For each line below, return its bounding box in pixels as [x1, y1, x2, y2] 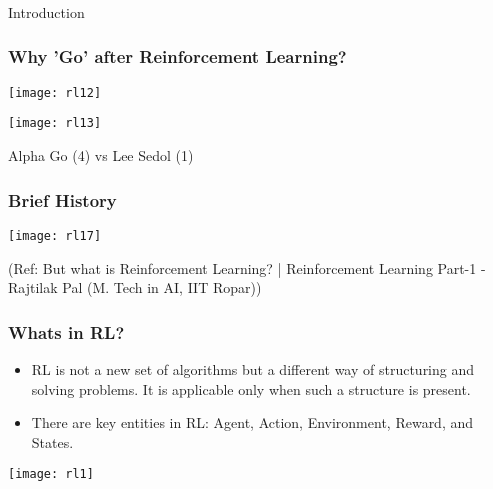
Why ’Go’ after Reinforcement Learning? [8, 44, 347, 69]
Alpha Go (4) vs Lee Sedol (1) [8, 145, 194, 166]
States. [31, 431, 74, 452]
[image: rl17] [8, 228, 102, 243]
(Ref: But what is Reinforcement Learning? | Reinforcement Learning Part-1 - [8, 257, 486, 278]
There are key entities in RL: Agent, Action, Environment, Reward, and [31, 412, 474, 433]
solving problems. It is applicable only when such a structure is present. [31, 378, 471, 399]
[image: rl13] [8, 116, 102, 131]
